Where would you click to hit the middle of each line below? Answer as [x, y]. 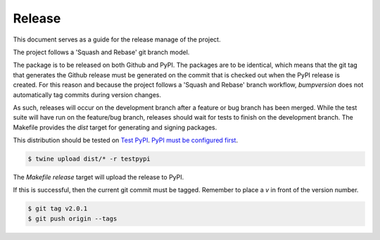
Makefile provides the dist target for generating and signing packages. [115, 127]
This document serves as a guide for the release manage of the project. [117, 39]
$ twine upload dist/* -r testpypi [89, 159]
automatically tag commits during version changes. [87, 94]
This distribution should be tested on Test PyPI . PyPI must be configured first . [126, 140]
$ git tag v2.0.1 [58, 209]
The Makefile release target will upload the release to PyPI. [99, 177]
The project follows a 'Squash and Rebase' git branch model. [101, 52]
